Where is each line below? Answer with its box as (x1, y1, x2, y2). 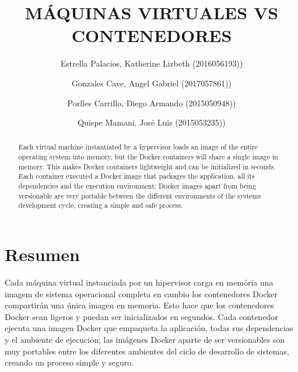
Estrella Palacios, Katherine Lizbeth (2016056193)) (60, 57, 243, 69)
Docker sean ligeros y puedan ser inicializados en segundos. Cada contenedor (5, 310, 278, 322)
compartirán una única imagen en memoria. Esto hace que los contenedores (5, 299, 274, 311)
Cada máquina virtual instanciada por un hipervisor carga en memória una (5, 276, 274, 288)
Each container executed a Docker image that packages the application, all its (18, 171, 255, 181)
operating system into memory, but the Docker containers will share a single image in (18, 152, 278, 162)
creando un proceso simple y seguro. (5, 356, 134, 368)
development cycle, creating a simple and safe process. (18, 200, 183, 210)
